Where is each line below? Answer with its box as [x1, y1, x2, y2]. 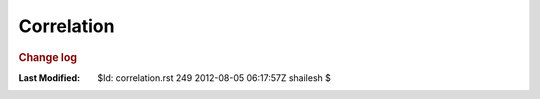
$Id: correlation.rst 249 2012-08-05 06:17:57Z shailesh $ [97, 71, 332, 84]
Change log [18, 50, 78, 64]
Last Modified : [18, 71, 80, 84]
